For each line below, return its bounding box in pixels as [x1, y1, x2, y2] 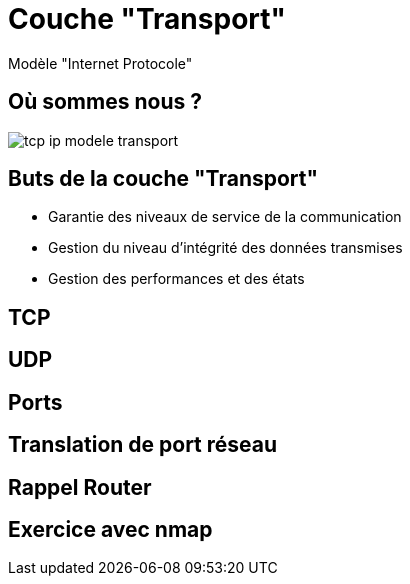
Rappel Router [8, 474, 152, 500]
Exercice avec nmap [8, 516, 213, 542]
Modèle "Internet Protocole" [8, 54, 193, 72]
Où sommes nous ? [8, 89, 202, 115]
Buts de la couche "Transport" [8, 166, 319, 192]
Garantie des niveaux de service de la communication [48, 208, 402, 226]
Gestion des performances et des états [48, 270, 305, 288]
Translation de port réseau [8, 432, 278, 458]
